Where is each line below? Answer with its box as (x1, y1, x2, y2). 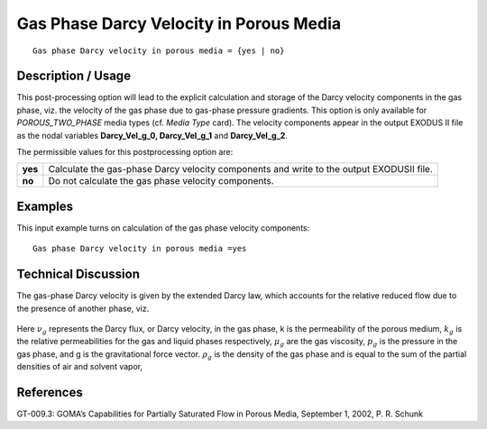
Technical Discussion (16, 267, 140, 282)
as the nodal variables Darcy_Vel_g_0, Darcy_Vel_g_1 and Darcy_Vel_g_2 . (16, 130, 289, 141)
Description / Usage (16, 68, 131, 84)
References (16, 384, 83, 400)
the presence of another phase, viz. (16, 303, 150, 314)
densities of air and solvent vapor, (16, 361, 143, 372)
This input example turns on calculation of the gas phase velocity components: (16, 222, 310, 233)
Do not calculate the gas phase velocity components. (48, 175, 274, 187)
